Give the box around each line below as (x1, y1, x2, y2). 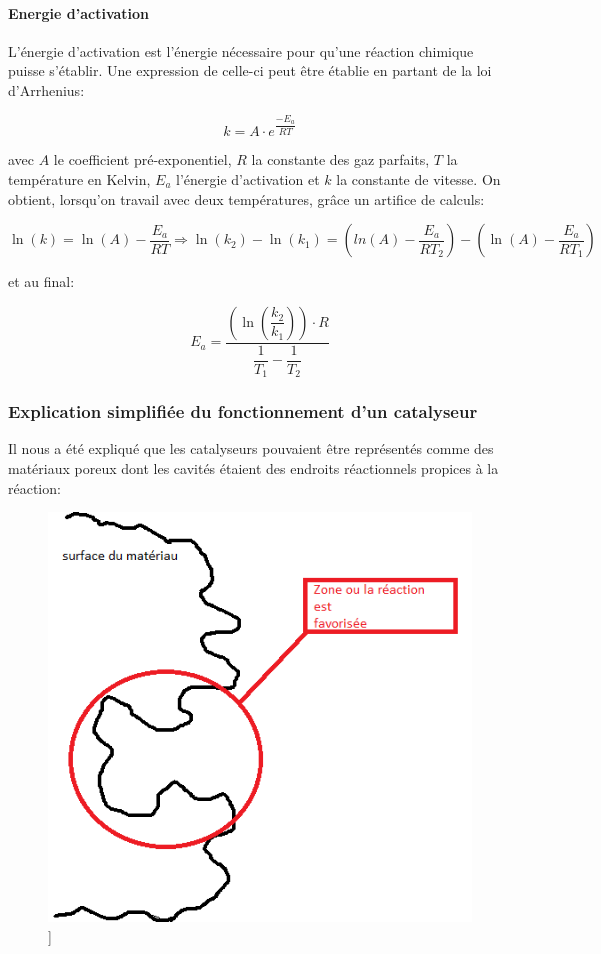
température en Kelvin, (8, 169, 151, 190)
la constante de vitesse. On (336, 169, 501, 190)
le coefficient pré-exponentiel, (53, 149, 232, 170)
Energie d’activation (8, 2, 150, 23)
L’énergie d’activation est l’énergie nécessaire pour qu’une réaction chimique (8, 40, 474, 61)
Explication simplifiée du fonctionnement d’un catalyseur (8, 399, 478, 424)
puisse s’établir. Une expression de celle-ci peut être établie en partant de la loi (8, 60, 492, 81)
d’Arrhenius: (8, 79, 85, 100)
